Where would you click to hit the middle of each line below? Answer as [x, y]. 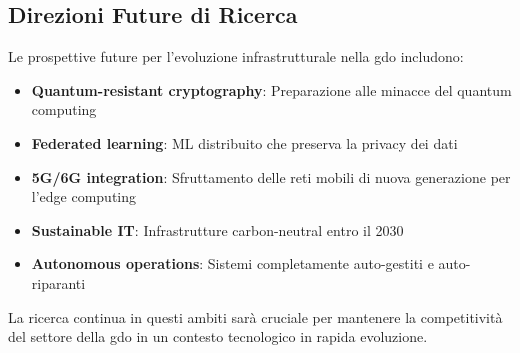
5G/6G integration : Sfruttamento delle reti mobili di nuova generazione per [271, 176]
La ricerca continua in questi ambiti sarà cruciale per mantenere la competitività [255, 316]
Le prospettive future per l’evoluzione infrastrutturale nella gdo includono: [236, 56]
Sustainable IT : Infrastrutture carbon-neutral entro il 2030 [217, 229]
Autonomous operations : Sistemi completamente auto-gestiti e [232, 263]
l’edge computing [84, 196]
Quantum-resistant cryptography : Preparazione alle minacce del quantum [271, 89]
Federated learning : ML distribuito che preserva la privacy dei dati [244, 142]
